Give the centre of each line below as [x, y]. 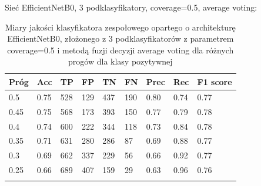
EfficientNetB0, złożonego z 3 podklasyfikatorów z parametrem [121, 38]
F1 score [215, 81]
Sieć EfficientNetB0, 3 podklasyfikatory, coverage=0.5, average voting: [131, 7]
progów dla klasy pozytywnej [121, 61]
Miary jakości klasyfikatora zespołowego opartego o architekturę [120, 27]
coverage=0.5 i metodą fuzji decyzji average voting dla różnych [121, 50]
